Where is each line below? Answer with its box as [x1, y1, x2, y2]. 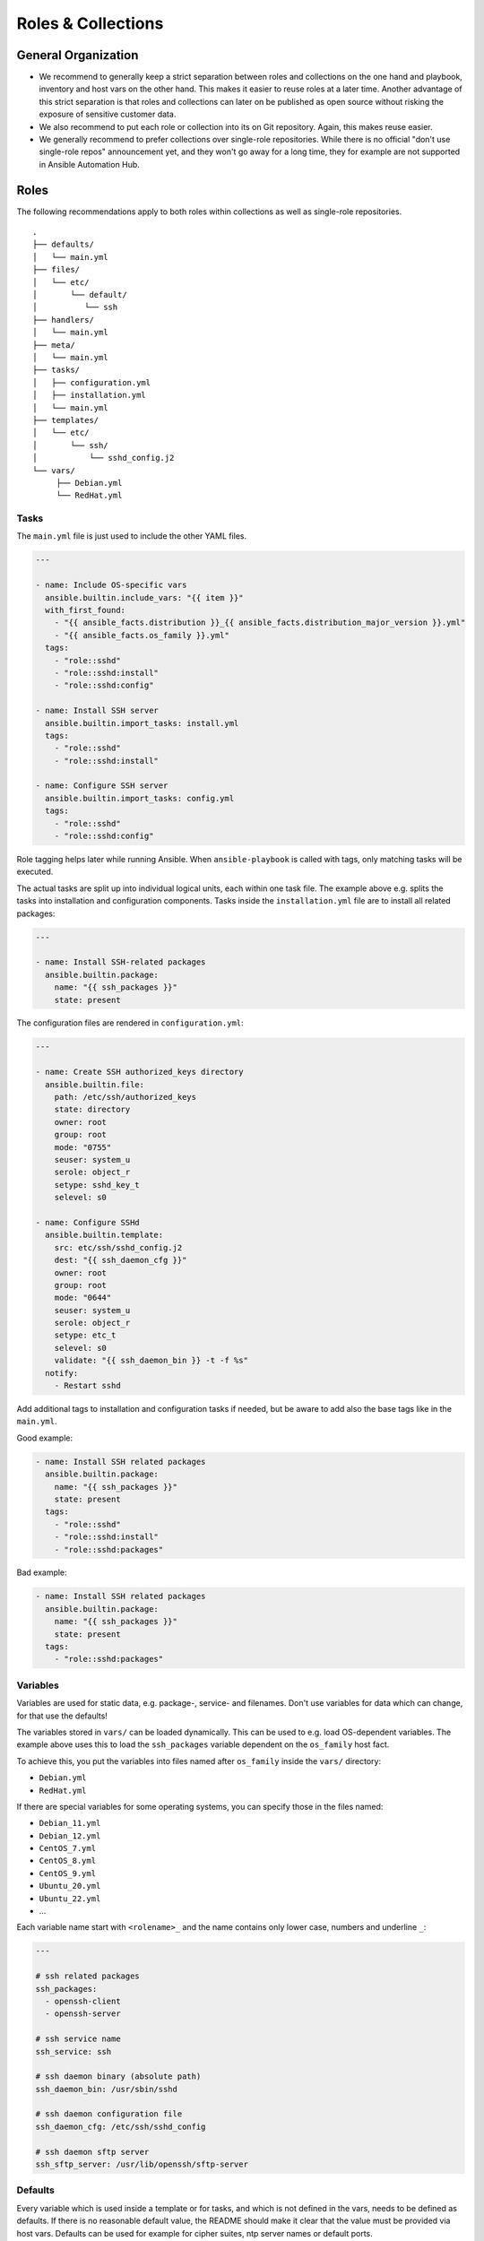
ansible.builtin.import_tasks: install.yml [45, 718, 239, 728]
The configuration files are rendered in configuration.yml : [16, 1017, 244, 1028]
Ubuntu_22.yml [39, 1893, 101, 1904]
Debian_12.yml [39, 1830, 101, 1841]
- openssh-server [45, 2009, 121, 2019]
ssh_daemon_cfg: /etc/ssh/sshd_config [35, 2121, 206, 2132]
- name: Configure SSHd [35, 1217, 141, 1227]
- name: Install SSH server [35, 705, 159, 716]
